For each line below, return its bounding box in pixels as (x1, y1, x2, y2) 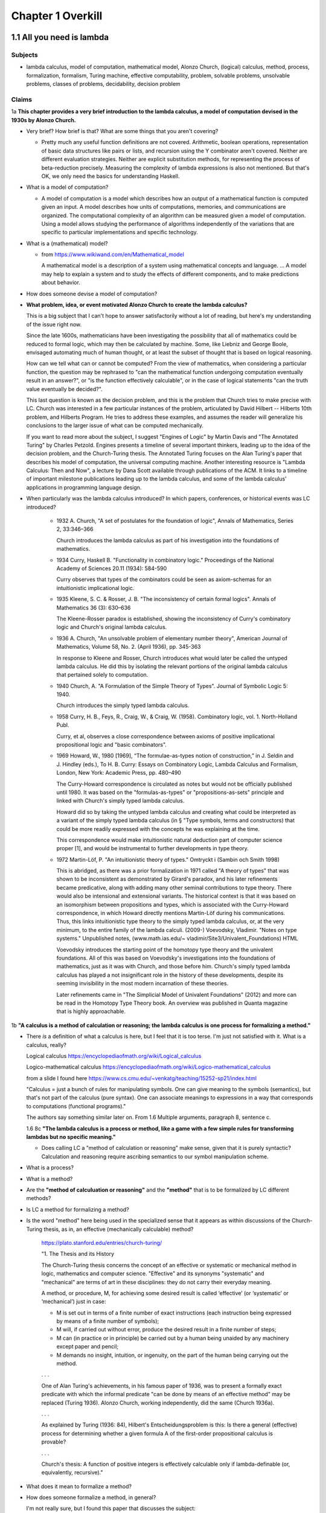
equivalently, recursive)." (41, 1469, 103, 1476)
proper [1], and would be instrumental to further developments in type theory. (56, 845, 249, 852)
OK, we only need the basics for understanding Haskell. (41, 172, 180, 180)
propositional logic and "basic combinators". (56, 741, 167, 749)
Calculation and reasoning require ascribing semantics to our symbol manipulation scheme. (41, 1153, 269, 1160)
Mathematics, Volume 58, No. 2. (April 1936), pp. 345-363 (56, 643, 202, 651)
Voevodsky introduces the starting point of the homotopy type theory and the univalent (56, 946, 273, 953)
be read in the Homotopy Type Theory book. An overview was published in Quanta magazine (56, 999, 288, 1006)
